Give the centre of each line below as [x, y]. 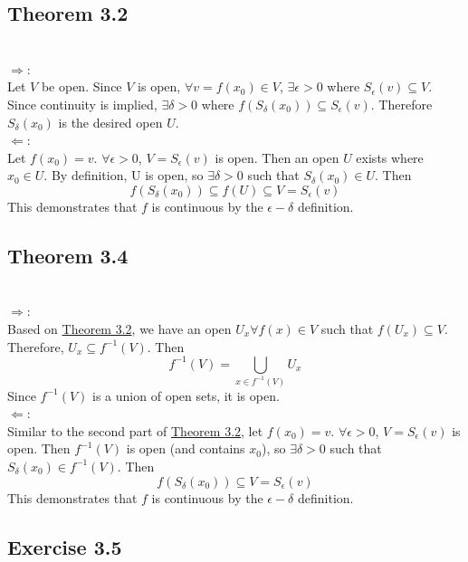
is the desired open [110, 122]
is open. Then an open [277, 157]
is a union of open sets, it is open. [186, 395]
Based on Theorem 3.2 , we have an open [119, 328]
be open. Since [81, 86]
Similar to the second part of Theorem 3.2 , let [135, 430]
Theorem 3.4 [68, 255]
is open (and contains [186, 448]
